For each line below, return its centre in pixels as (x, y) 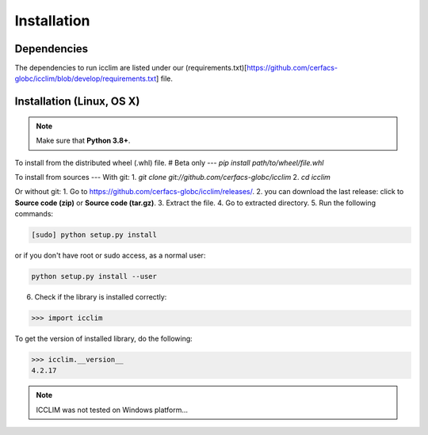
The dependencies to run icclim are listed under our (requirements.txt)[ (131, 68)
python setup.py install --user (94, 277)
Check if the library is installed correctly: (101, 297)
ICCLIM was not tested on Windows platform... (112, 410)
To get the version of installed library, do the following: (104, 339)
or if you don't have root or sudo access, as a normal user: (110, 256)
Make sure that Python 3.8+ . (83, 141)
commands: (34, 214)
